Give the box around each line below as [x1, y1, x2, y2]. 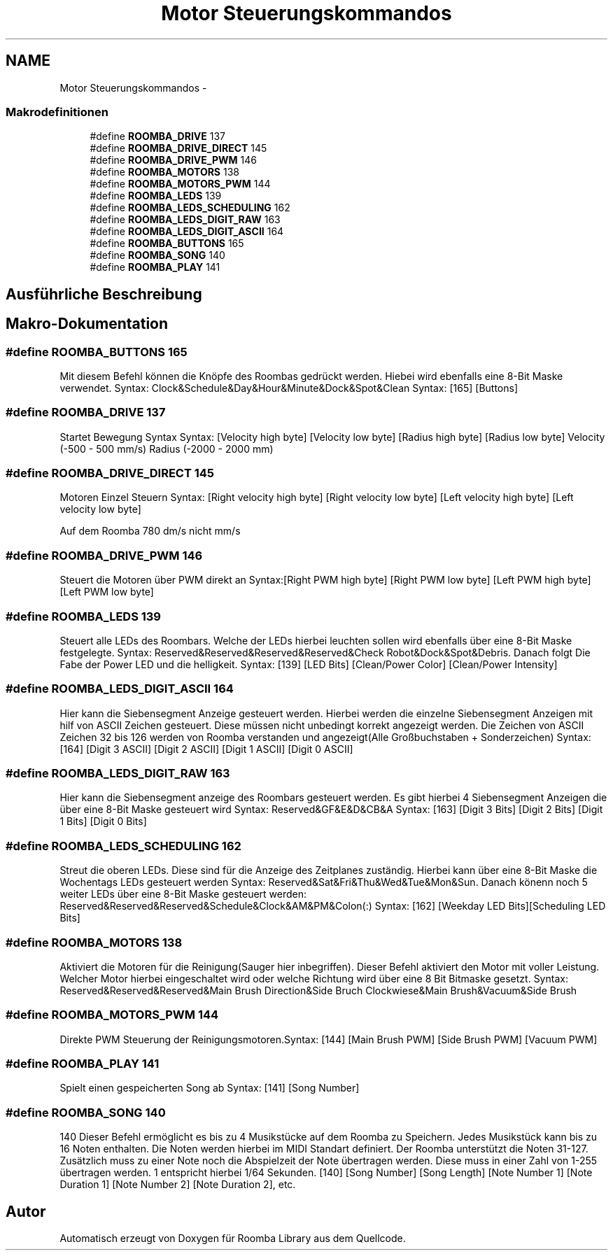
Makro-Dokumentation [6, 315, 169, 333]
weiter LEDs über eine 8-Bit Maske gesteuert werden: [59, 888, 307, 901]
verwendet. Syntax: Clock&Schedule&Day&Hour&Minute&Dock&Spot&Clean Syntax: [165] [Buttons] [59, 381, 519, 394]
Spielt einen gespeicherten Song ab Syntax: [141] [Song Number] [59, 1082, 360, 1094]
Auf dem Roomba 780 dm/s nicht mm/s [59, 525, 241, 537]
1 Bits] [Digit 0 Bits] [59, 815, 147, 828]
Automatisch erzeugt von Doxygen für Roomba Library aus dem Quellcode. [59, 1232, 406, 1245]
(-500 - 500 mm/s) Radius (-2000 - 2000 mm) [59, 442, 274, 455]
